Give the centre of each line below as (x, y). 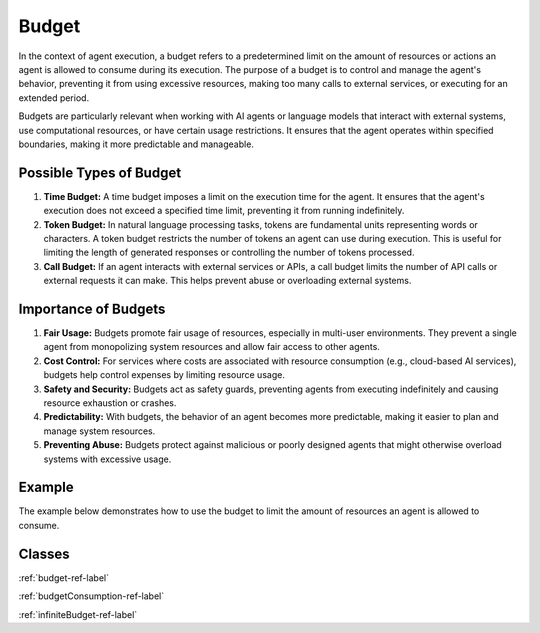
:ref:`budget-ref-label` (64, 577)
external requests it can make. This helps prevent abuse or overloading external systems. (227, 281)
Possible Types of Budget (100, 172)
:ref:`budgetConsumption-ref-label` (91, 596)
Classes (44, 553)
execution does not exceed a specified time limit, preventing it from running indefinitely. (224, 211)
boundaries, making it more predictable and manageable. (136, 144)
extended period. (54, 97)
